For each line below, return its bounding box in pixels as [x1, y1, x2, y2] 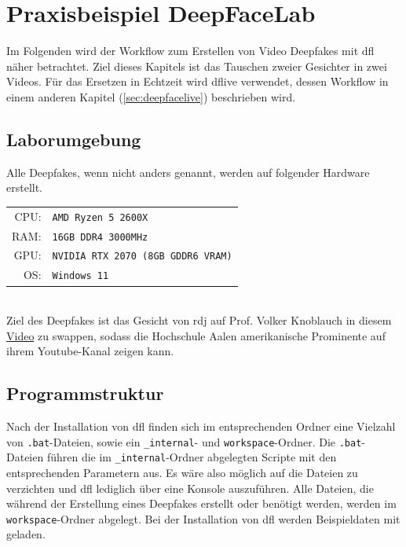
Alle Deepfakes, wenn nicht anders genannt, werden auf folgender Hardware [6, 163, 370, 180]
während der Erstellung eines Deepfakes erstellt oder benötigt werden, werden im [6, 495, 397, 512]
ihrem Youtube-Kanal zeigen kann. [6, 343, 174, 359]
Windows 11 [52, 270, 109, 282]
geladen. [6, 526, 46, 542]
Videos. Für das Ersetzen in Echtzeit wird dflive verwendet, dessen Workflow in [6, 73, 389, 90]
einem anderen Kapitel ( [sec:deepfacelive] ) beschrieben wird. [6, 88, 296, 105]
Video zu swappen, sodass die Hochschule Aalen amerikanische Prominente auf [6, 327, 386, 343]
